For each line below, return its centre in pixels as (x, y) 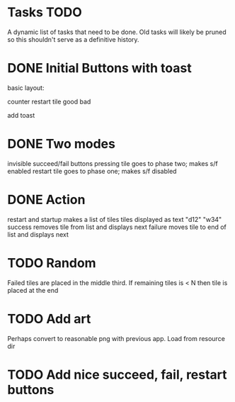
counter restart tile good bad (49, 101)
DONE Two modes (61, 144)
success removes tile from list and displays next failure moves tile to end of (117, 227)
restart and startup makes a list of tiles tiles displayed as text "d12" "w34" (115, 219)
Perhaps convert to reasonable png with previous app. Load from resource (116, 338)
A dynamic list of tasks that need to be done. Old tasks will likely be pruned (117, 32)
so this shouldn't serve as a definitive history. (73, 39)
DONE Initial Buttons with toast (100, 68)
